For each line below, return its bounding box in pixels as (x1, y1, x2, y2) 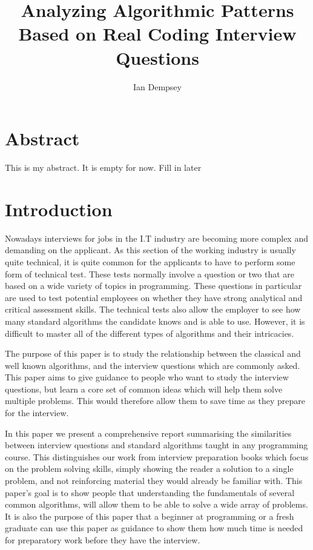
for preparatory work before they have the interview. (5, 534, 200, 546)
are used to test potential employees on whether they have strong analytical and (5, 291, 303, 303)
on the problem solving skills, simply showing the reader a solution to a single (5, 462, 294, 475)
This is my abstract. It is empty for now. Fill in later (5, 161, 202, 174)
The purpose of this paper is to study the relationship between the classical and (5, 347, 301, 360)
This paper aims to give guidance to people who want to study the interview (5, 371, 289, 383)
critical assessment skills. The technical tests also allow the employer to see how (5, 303, 301, 316)
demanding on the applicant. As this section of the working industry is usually (5, 244, 296, 256)
